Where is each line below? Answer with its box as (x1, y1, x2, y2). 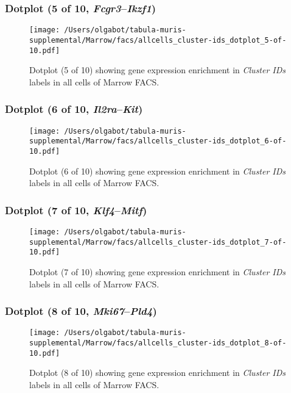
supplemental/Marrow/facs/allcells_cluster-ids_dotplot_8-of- (29, 339, 287, 347)
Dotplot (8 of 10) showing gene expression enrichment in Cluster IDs (29, 366, 286, 379)
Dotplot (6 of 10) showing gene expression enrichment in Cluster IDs (29, 164, 286, 177)
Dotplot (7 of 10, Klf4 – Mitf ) (5, 202, 147, 217)
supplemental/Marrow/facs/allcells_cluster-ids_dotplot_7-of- (29, 237, 287, 247)
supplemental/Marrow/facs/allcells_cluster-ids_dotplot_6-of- (29, 137, 287, 146)
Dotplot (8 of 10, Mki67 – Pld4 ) (5, 303, 157, 319)
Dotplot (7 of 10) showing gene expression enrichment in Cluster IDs (29, 265, 286, 278)
